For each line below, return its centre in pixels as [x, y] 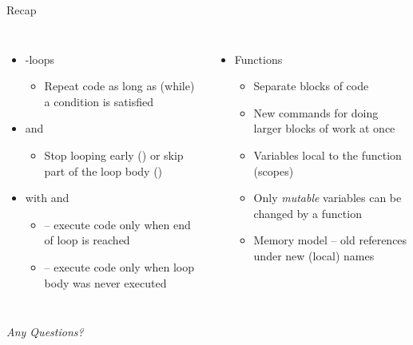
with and [47, 198]
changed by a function [308, 213]
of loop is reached [87, 240]
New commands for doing [316, 112]
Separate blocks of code [311, 86]
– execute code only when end [117, 224]
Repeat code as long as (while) [119, 86]
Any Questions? [45, 332]
